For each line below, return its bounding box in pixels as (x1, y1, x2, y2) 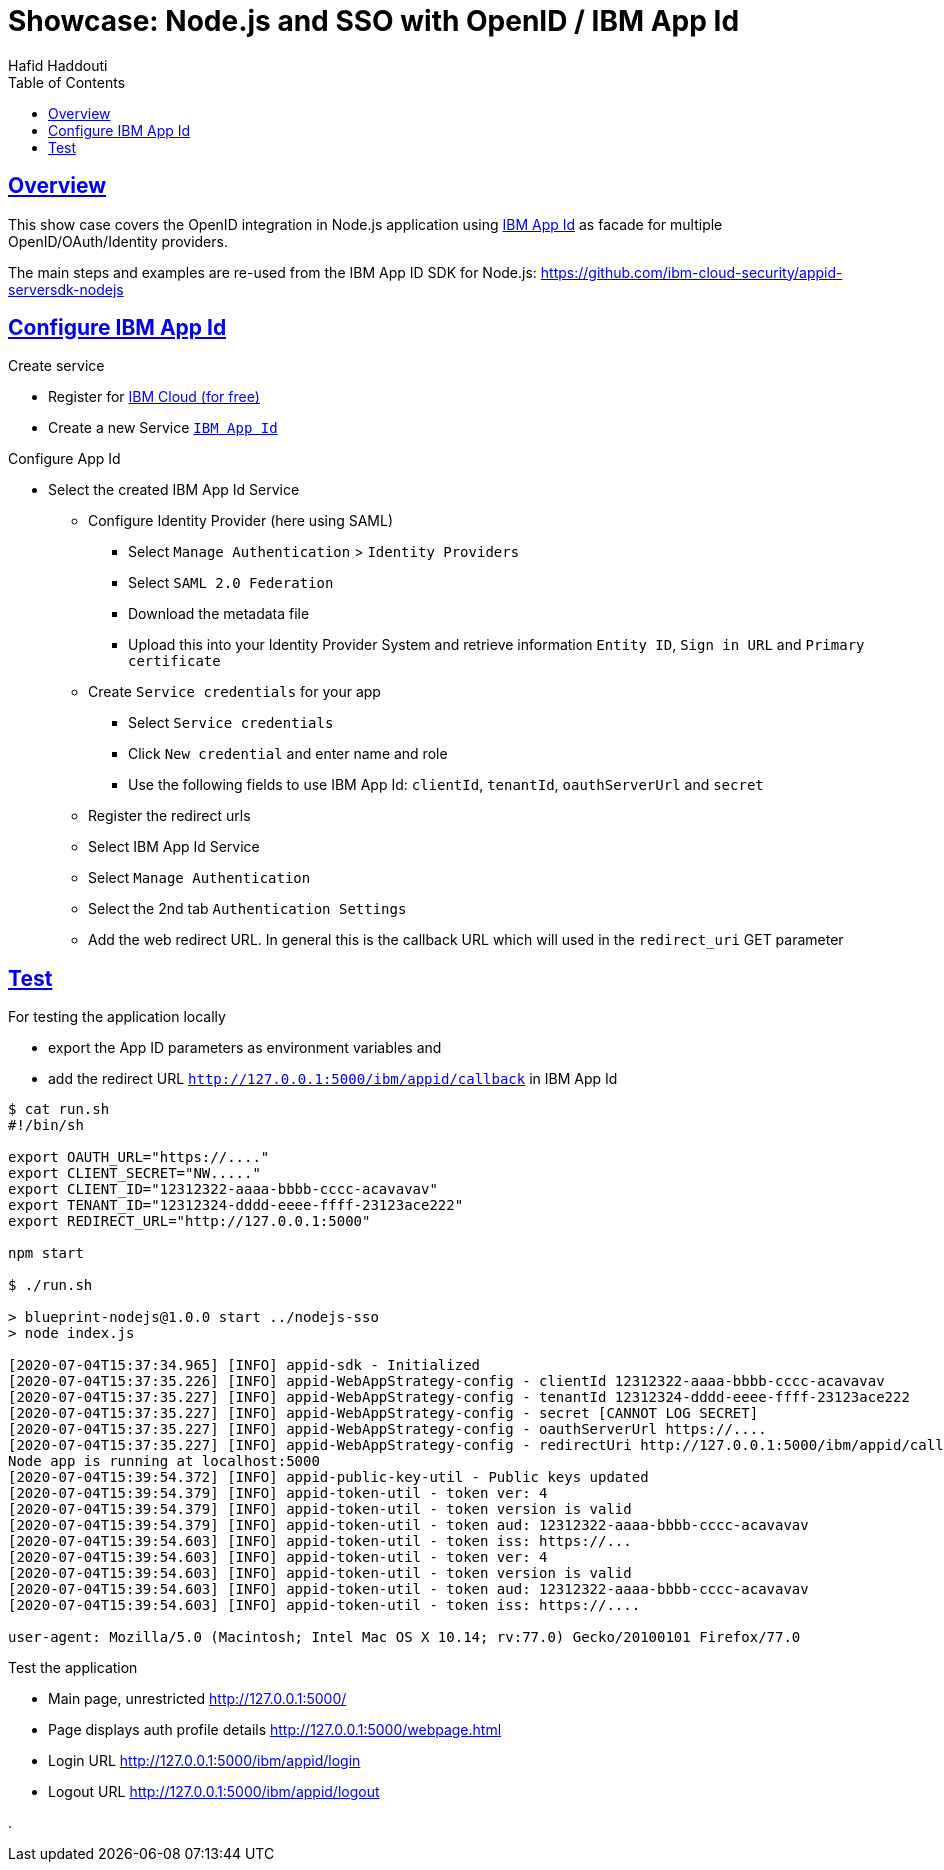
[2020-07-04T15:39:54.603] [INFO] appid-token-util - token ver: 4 (8, 1549, 548, 1566)
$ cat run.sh (8, 1101, 110, 1118)
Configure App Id (8, 450, 121, 468)
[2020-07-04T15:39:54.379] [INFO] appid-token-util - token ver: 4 (8, 1485, 548, 1502)
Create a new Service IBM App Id (48, 419, 278, 437)
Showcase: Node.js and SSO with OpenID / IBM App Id (8, 4, 740, 38)
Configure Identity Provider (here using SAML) (88, 512, 394, 530)
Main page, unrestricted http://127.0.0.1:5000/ (48, 1690, 347, 1708)
